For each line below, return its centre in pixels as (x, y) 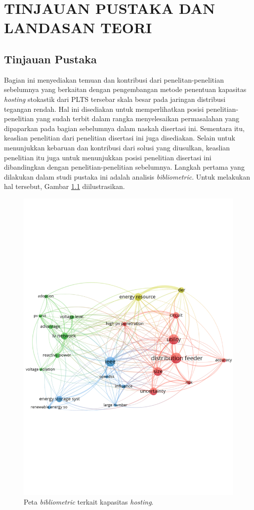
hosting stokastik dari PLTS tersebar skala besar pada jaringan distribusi (115, 99)
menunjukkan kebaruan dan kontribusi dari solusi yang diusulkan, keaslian (117, 147)
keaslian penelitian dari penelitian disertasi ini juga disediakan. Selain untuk (120, 138)
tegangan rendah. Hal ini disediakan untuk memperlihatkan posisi (104, 109)
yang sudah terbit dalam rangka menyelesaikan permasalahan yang (137, 118)
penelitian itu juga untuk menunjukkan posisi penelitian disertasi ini (108, 157)
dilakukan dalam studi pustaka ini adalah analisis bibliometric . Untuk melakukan (127, 176)
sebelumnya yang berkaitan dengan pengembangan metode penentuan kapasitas (125, 89)
